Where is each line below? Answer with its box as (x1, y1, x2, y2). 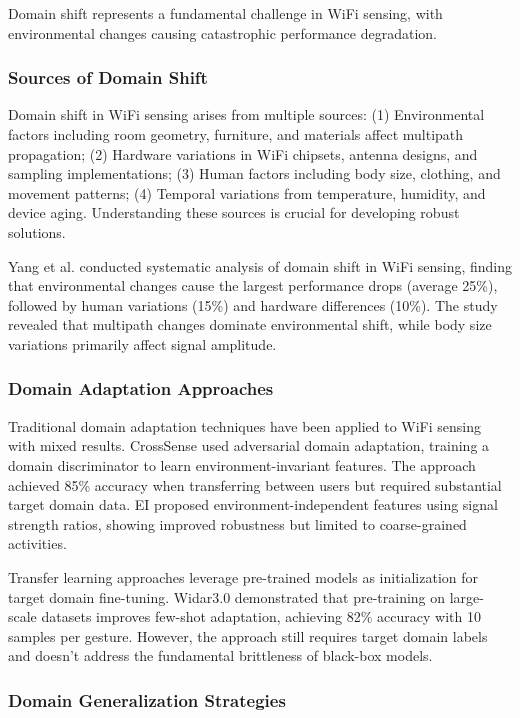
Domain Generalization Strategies (8, 687, 286, 712)
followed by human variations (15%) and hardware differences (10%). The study (8, 294, 498, 315)
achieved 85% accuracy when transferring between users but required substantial (8, 474, 502, 495)
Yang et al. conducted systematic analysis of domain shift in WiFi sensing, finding (8, 255, 512, 276)
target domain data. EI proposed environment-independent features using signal (8, 494, 498, 515)
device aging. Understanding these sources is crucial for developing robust (8, 202, 460, 223)
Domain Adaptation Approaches (8, 376, 274, 401)
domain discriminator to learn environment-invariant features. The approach (8, 454, 476, 475)
